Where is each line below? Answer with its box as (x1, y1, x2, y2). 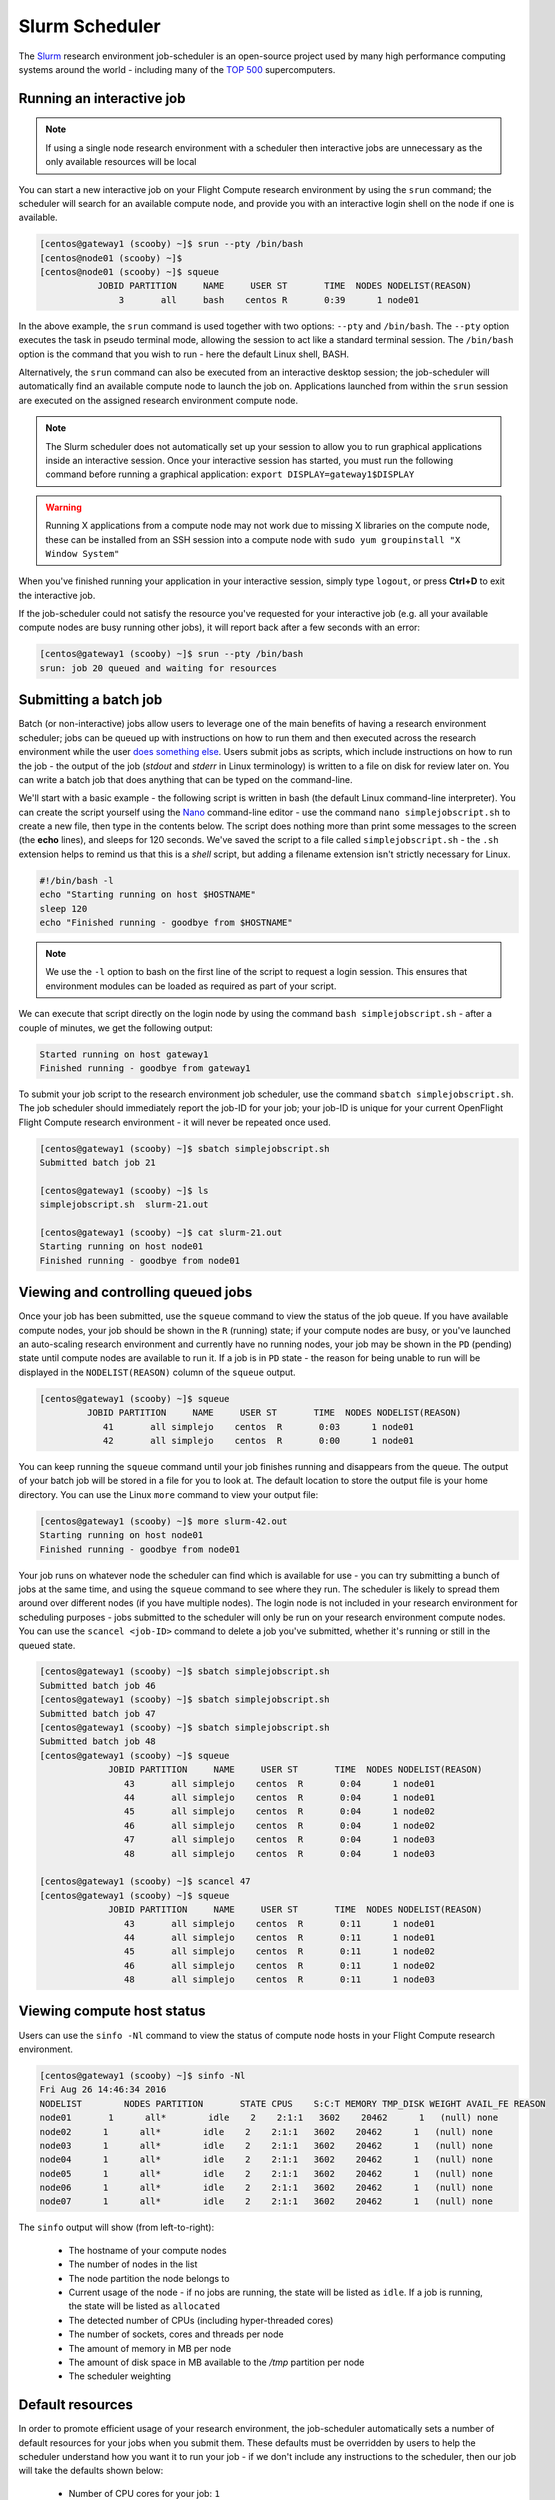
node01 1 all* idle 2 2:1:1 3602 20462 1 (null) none (39, 2112, 499, 2124)
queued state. (18, 1639, 76, 1651)
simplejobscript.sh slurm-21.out (39, 1199, 209, 1210)
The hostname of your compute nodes (68, 2244, 227, 2256)
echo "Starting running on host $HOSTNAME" (39, 889, 257, 900)
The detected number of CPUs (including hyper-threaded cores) (68, 2314, 334, 2326)
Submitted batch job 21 (39, 1157, 157, 1169)
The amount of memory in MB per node (68, 2342, 232, 2354)
